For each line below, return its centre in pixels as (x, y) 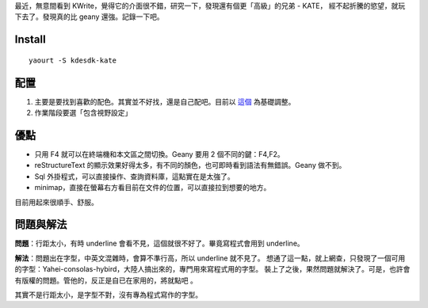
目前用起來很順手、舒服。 (56, 202)
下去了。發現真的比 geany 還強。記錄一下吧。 (89, 17)
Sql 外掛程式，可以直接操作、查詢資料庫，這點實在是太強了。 (134, 176)
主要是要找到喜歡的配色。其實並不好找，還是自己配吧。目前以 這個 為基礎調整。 (165, 101)
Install (31, 40)
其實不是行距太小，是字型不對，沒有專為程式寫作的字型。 (108, 295)
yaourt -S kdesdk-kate (73, 60)
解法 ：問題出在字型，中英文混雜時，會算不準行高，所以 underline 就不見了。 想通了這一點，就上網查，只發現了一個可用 (210, 258)
